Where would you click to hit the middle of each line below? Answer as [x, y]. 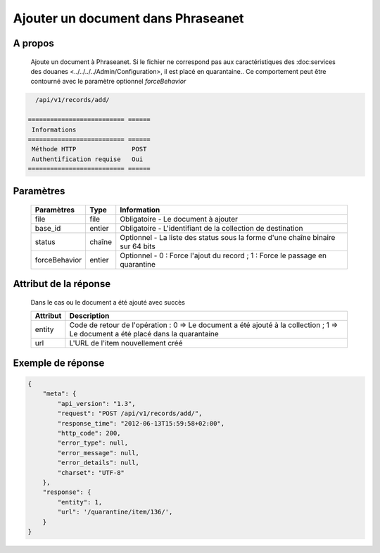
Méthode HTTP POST [89, 149]
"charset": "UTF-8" [91, 472]
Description [89, 316]
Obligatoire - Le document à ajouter [179, 220]
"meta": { [59, 394]
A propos [33, 43]
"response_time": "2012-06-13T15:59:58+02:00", [141, 423]
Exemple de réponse [59, 363]
